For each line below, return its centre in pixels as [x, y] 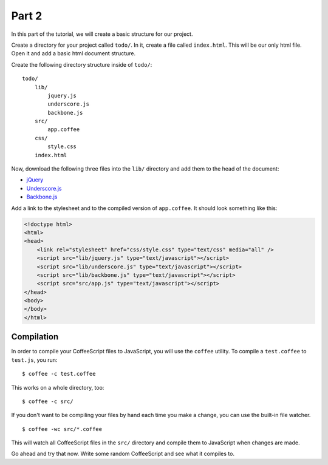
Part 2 [27, 16]
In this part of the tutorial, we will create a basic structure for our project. [102, 34]
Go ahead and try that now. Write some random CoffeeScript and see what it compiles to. [123, 454]
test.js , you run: [34, 360]
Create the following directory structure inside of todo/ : [82, 64]
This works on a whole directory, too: [58, 387]
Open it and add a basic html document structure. [73, 53]
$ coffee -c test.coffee [59, 374]
